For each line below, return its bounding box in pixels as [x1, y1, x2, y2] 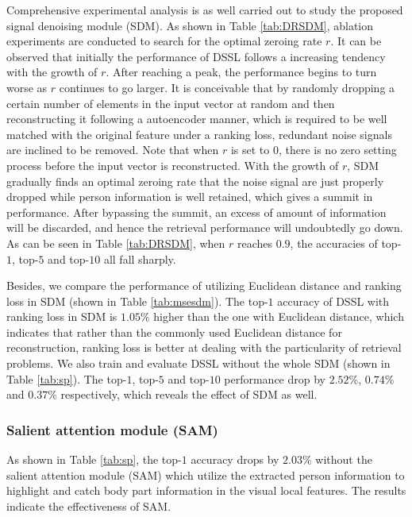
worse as [6, 79, 48, 95]
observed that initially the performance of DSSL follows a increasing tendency [6, 48, 386, 64]
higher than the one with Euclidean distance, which [153, 308, 404, 325]
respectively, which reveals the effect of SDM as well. [60, 386, 318, 403]
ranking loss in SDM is [6, 308, 117, 325]
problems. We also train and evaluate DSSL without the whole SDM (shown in [6, 355, 391, 372]
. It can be [330, 33, 382, 49]
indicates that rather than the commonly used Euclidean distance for [6, 323, 342, 340]
